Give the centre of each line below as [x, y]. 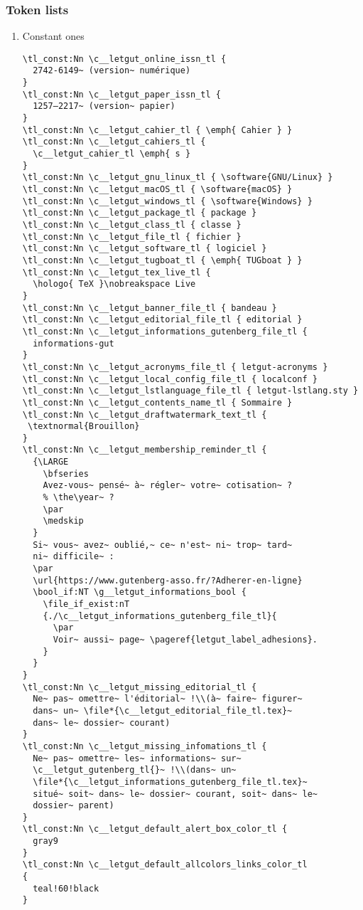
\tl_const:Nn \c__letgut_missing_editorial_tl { [140, 687]
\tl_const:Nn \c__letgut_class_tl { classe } [132, 225]
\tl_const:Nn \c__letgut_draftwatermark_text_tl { [145, 414]
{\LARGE [51, 462]
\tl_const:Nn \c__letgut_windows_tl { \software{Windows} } [167, 201]
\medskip [63, 521]
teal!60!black [66, 888]
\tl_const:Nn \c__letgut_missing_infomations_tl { [145, 746]
